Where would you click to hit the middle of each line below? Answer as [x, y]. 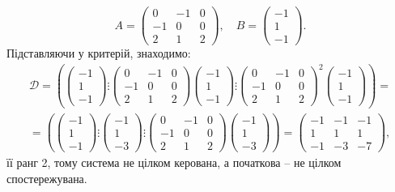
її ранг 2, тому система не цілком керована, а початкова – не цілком [174, 162]
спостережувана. [47, 178]
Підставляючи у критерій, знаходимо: [99, 53]
